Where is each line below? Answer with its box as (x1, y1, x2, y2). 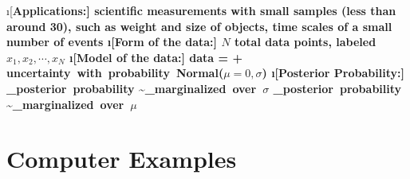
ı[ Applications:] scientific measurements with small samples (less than (6, 2, 396, 18)
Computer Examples (6, 142, 237, 175)
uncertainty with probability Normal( (6, 64, 224, 81)
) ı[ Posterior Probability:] (262, 64, 404, 81)
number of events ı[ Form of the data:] (6, 33, 218, 50)
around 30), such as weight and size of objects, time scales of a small (6, 18, 392, 34)
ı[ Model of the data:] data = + (69, 49, 242, 65)
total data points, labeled (235, 33, 376, 50)
